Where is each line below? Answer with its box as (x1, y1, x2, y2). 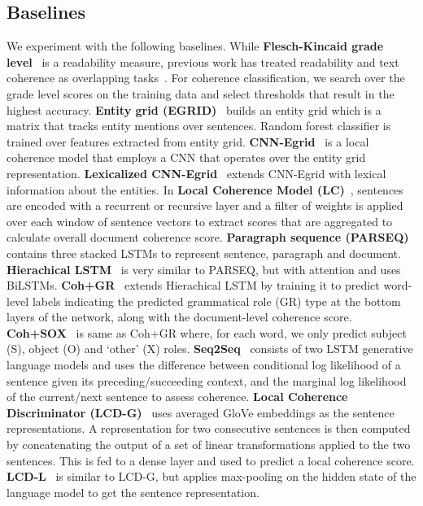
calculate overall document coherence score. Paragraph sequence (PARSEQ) (7, 229, 409, 246)
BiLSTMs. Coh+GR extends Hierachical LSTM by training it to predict (7, 277, 380, 294)
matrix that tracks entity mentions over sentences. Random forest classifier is (7, 117, 391, 134)
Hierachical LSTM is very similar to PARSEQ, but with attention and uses (7, 260, 401, 277)
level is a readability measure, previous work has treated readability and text (7, 53, 399, 70)
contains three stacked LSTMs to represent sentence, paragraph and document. (7, 244, 401, 261)
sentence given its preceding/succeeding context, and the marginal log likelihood (7, 372, 407, 389)
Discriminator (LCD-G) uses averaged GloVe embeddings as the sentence (7, 403, 395, 421)
